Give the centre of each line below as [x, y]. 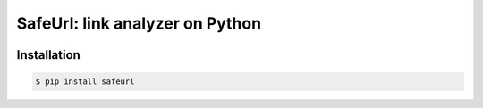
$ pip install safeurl [85, 82]
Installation [48, 55]
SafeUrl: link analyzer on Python [139, 23]
